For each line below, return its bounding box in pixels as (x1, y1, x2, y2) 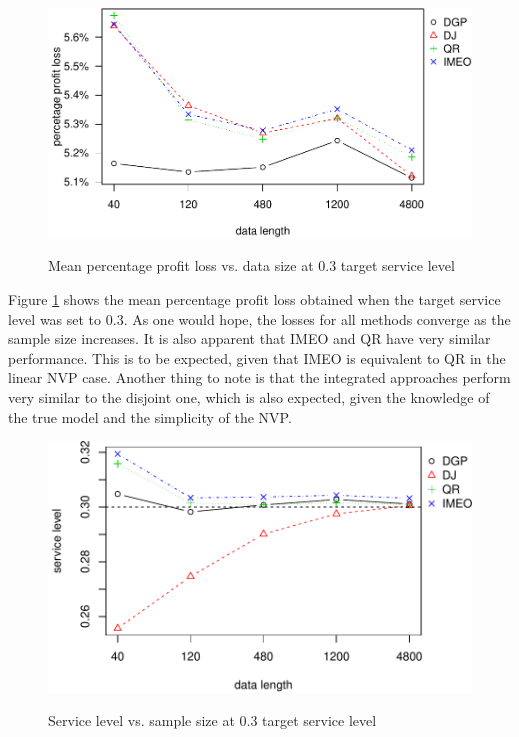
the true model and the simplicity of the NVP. (8, 406, 292, 427)
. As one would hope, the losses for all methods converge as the (123, 308, 511, 329)
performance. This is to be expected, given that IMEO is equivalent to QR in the (8, 347, 506, 368)
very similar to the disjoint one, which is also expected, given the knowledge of (8, 386, 490, 407)
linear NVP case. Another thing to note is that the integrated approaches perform (8, 367, 511, 388)
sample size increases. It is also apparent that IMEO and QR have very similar (8, 328, 491, 349)
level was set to (8, 308, 102, 329)
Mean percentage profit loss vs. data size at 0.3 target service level (48, 255, 455, 276)
